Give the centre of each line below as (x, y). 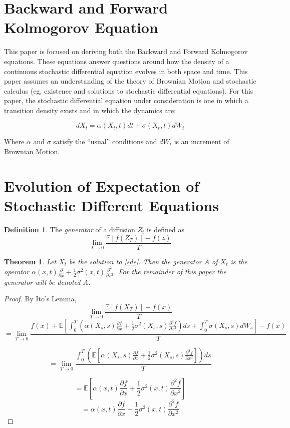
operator (17, 272)
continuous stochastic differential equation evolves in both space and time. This (126, 71)
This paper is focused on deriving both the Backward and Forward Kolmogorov (126, 51)
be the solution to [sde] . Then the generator (135, 261)
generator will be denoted (42, 282)
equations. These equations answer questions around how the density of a (117, 61)
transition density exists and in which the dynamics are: (90, 110)
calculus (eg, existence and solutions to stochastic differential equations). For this (129, 90)
